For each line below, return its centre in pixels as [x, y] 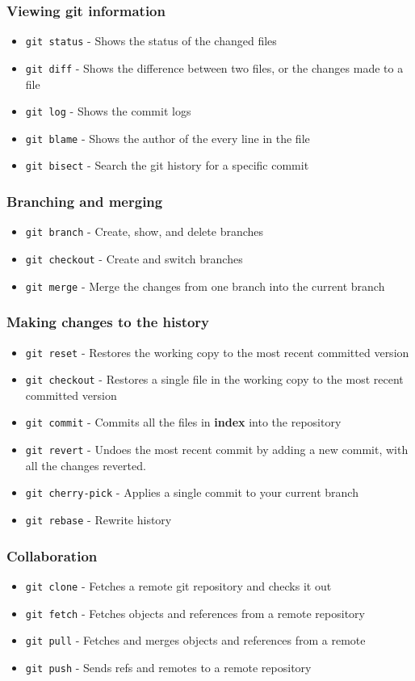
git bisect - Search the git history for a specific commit [167, 165]
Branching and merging [85, 202]
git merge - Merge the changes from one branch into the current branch [205, 286]
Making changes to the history [108, 322]
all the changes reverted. [86, 465]
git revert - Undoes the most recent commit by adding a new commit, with [217, 450]
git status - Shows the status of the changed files [151, 41]
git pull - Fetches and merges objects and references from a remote [195, 640]
